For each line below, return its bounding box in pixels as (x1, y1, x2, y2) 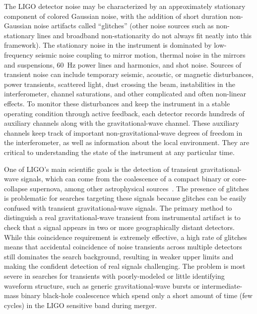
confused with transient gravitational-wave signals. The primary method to (4, 202, 232, 213)
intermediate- (201, 280, 243, 291)
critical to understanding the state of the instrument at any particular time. (4, 147, 235, 157)
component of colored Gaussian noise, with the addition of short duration (4, 10, 228, 21)
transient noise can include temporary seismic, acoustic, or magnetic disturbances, (4, 69, 254, 79)
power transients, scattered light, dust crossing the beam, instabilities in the (4, 78, 235, 89)
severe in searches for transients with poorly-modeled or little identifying (4, 271, 225, 281)
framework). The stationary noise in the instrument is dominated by (4, 40, 212, 50)
